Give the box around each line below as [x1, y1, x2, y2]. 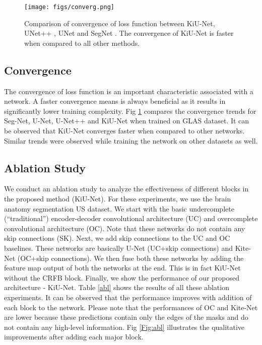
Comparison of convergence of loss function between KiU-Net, [24, 18, 215, 28]
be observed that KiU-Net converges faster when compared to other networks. [4, 125, 245, 136]
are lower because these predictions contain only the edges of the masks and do [4, 312, 248, 322]
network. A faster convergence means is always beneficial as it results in [4, 96, 226, 106]
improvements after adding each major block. [4, 331, 144, 342]
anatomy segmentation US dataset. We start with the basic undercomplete [4, 203, 234, 214]
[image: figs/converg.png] [24, 4, 114, 11]
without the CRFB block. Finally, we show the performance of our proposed [4, 272, 239, 283]
